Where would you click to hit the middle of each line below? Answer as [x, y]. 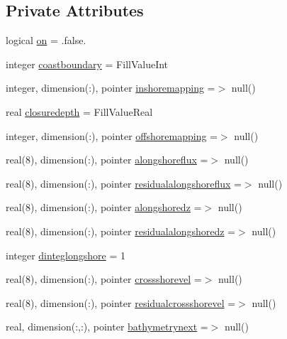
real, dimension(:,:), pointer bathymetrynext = [107, 327]
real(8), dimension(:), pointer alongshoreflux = [107, 160]
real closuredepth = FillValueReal [79, 111]
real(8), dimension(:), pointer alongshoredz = [104, 207]
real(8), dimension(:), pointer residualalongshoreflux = [124, 183]
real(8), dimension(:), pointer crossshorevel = [104, 279]
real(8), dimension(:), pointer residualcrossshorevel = [121, 302]
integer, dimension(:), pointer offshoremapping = [112, 135]
